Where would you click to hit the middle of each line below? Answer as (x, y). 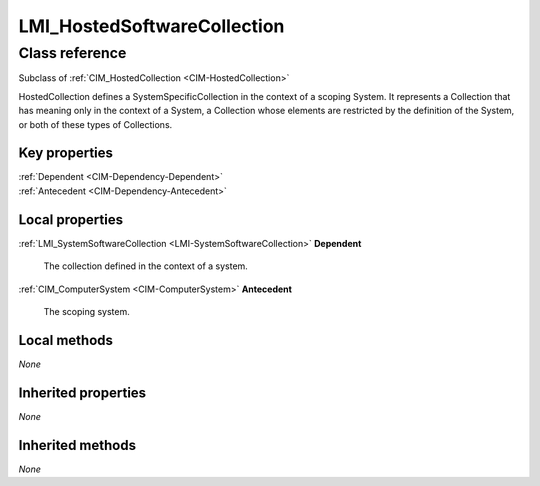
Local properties (71, 219)
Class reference (72, 53)
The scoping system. (86, 311)
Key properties (66, 153)
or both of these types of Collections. (95, 124)
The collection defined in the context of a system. (146, 266)
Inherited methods (77, 445)
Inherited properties (82, 392)
